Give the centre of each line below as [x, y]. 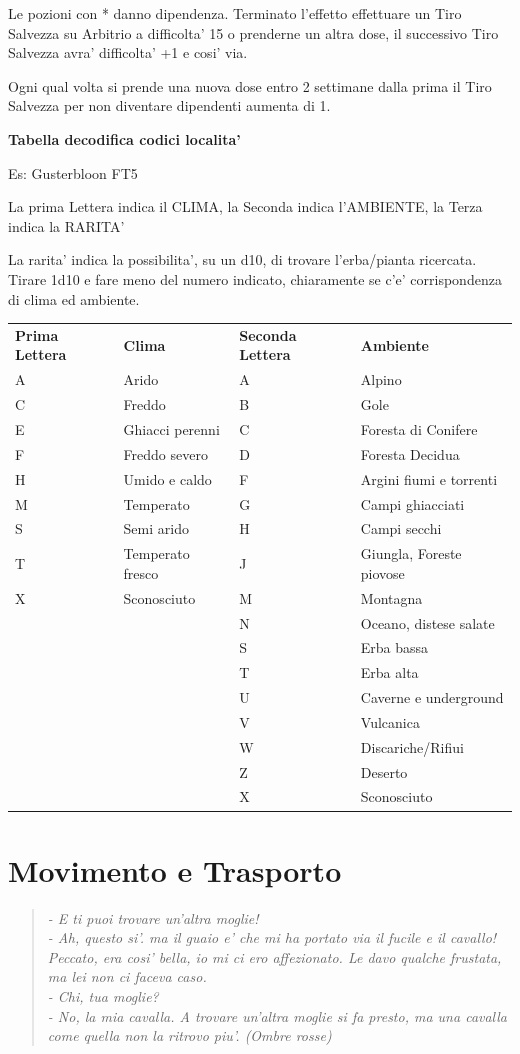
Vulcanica [390, 721]
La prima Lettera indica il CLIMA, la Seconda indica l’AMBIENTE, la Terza [245, 206]
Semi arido [156, 528]
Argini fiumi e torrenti [429, 478]
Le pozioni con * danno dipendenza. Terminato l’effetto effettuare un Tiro [235, 13]
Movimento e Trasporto [175, 869]
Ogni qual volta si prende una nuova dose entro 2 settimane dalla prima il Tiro [250, 85]
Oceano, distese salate [427, 622]
